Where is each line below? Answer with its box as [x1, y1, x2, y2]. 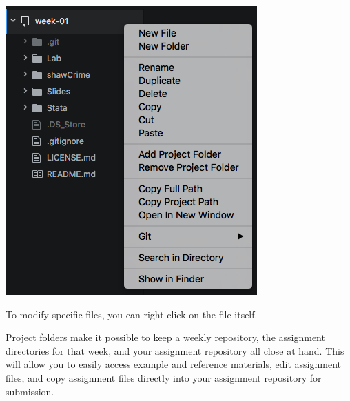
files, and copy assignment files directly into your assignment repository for [6, 370, 322, 384]
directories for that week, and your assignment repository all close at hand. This [6, 343, 344, 358]
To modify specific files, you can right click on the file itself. [6, 307, 258, 321]
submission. [6, 384, 54, 398]
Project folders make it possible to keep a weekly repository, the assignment [6, 330, 325, 345]
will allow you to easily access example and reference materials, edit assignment [6, 357, 342, 371]
